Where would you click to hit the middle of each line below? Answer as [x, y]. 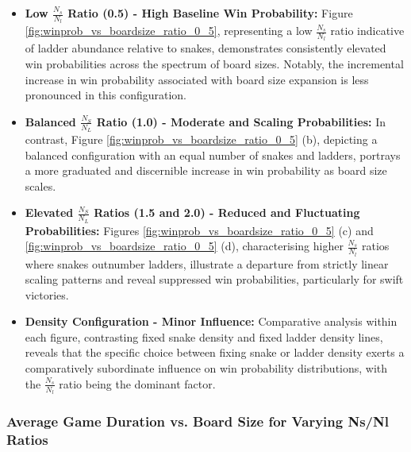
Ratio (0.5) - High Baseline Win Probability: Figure [210, 13]
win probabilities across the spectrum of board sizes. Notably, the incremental [214, 64]
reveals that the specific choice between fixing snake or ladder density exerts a [215, 352]
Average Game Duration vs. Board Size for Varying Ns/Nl [198, 421]
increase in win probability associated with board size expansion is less [197, 79]
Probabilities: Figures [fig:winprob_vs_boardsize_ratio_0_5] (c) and [199, 230]
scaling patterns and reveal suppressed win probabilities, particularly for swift [214, 279]
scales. [40, 185]
